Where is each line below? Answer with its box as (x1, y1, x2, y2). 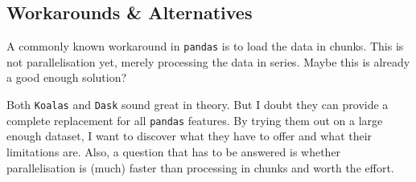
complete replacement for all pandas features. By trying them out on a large (6, 111, 383, 128)
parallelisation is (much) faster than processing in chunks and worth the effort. (6, 159, 394, 176)
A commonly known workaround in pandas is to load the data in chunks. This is (6, 38, 404, 55)
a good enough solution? (6, 69, 127, 86)
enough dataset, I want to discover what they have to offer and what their (6, 127, 373, 144)
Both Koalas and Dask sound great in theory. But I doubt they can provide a (6, 96, 389, 113)
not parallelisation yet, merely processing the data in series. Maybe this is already (6, 53, 410, 70)
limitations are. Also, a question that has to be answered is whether (6, 143, 341, 160)
